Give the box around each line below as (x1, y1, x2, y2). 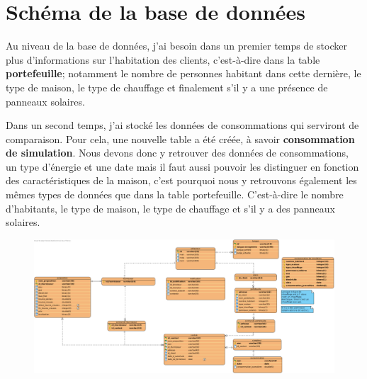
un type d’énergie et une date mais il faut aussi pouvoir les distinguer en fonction (6, 159, 359, 174)
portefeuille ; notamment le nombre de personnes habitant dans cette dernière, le (6, 66, 361, 81)
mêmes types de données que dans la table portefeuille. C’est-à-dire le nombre (6, 187, 344, 202)
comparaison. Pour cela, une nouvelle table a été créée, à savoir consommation (6, 131, 355, 146)
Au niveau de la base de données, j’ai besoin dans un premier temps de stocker (6, 38, 347, 53)
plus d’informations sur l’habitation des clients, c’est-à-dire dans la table (6, 52, 320, 67)
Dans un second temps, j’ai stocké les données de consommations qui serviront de (6, 118, 359, 132)
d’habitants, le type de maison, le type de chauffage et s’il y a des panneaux (6, 200, 336, 215)
